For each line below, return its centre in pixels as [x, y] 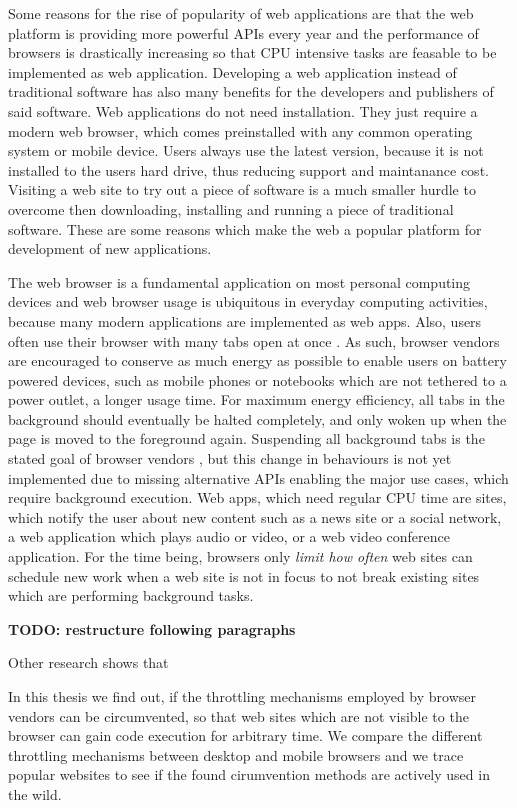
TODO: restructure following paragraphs [152, 628]
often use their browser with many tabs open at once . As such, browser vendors [254, 340]
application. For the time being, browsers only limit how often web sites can [240, 556]
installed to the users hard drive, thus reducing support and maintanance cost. [248, 169]
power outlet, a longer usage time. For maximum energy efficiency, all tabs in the [256, 399]
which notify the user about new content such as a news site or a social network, [255, 516]
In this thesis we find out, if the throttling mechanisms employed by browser [242, 696]
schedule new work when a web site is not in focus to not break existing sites [244, 575]
